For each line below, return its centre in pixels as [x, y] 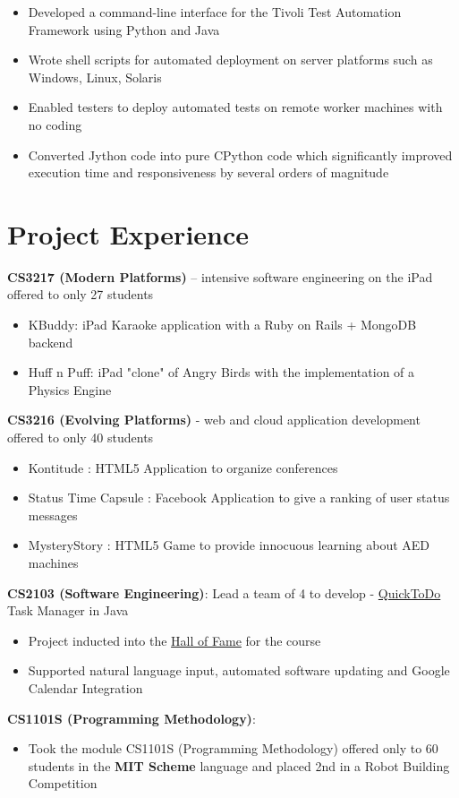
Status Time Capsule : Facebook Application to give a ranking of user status [239, 498]
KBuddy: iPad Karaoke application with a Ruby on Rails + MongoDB [222, 325]
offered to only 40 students [81, 438]
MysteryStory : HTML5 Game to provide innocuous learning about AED [229, 545]
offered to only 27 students [81, 294]
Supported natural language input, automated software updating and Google [239, 670]
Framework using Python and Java [124, 29]
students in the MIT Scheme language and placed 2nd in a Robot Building [239, 765]
